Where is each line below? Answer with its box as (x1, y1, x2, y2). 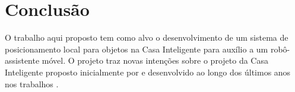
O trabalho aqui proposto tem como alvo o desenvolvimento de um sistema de (5, 31, 288, 44)
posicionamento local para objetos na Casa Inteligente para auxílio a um (5, 42, 268, 55)
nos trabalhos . (5, 77, 59, 90)
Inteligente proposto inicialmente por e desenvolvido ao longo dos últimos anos (5, 65, 291, 78)
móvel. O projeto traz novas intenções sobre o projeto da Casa (42, 54, 268, 67)
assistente (5, 54, 40, 67)
